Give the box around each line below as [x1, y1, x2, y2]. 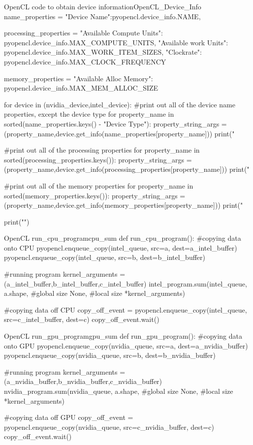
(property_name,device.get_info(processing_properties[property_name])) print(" [4, 164, 250, 174]
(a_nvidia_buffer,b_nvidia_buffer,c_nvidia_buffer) [4, 376, 162, 386]
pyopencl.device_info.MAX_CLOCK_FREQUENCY [4, 56, 166, 66]
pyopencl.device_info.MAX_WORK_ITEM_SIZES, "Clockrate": [4, 47, 202, 57]
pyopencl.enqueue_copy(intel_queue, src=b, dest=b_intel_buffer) [4, 252, 205, 262]
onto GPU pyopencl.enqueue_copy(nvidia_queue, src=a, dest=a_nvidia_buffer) [4, 340, 248, 350]
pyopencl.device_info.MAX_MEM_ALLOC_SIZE [4, 83, 158, 93]
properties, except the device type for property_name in [4, 109, 174, 119]
